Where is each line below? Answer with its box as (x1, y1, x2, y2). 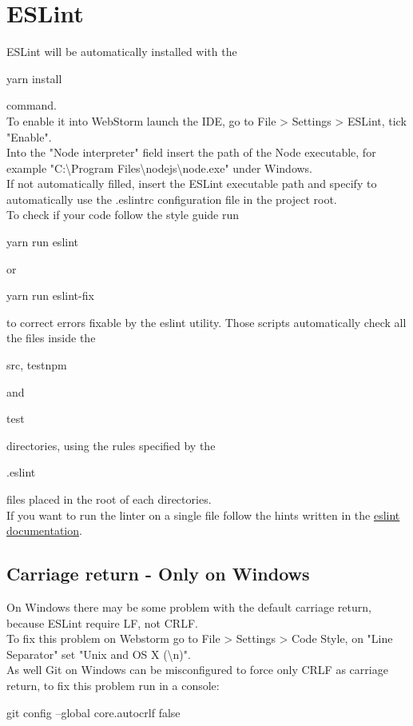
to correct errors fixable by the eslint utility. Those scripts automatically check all (6, 313, 407, 330)
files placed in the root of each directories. (6, 491, 212, 507)
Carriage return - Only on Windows (6, 561, 310, 586)
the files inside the (6, 329, 96, 346)
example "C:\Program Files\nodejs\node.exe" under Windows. (6, 159, 313, 176)
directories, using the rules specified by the (6, 437, 216, 453)
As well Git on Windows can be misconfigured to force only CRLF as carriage (6, 661, 388, 678)
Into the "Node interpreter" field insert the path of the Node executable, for (6, 144, 376, 161)
